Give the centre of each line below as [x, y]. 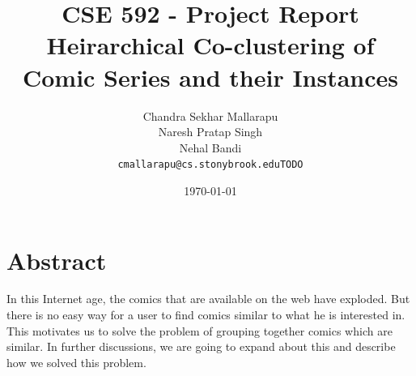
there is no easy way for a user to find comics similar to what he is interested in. [206, 315]
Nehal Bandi [210, 147]
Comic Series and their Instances [210, 77]
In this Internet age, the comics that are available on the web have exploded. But [208, 299]
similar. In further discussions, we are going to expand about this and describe [201, 346]
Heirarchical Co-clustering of [210, 45]
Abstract [57, 260]
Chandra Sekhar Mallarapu [210, 115]
